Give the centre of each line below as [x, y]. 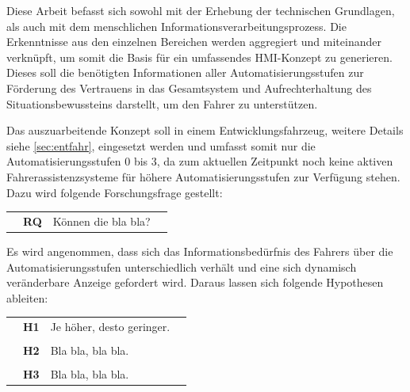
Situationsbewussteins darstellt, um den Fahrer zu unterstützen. [162, 103]
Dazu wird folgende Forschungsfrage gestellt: [115, 192]
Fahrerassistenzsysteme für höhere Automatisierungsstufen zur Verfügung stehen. [203, 176]
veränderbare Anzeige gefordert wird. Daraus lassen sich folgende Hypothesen [195, 282]
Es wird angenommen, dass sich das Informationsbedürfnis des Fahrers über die [200, 251]
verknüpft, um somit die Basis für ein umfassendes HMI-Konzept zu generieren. [199, 57]
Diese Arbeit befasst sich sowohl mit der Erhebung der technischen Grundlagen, [201, 10]
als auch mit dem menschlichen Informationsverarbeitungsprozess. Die [176, 26]
